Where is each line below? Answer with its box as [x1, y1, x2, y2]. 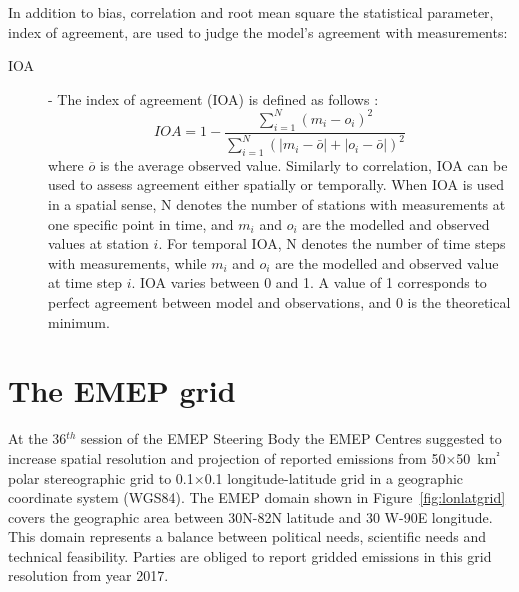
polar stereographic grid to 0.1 [8, 467, 194, 488]
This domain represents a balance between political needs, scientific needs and [8, 526, 487, 547]
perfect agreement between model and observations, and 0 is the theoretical [48, 292, 511, 312]
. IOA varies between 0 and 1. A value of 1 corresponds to [131, 272, 487, 293]
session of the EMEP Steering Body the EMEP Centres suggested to [80, 428, 502, 449]
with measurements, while [48, 252, 207, 273]
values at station [48, 233, 149, 254]
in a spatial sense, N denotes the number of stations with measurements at [48, 194, 506, 215]
